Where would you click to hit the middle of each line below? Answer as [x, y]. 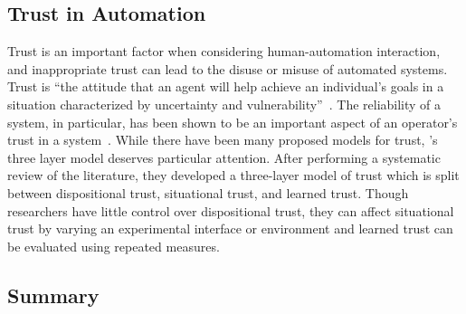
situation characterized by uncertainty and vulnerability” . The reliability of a [224, 104]
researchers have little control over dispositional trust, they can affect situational [231, 210]
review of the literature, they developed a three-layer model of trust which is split [233, 175]
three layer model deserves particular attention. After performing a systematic [224, 157]
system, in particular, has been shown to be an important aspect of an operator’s [233, 122]
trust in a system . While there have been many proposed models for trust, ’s [223, 140]
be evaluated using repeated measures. [114, 246]
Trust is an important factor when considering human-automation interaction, [224, 51]
